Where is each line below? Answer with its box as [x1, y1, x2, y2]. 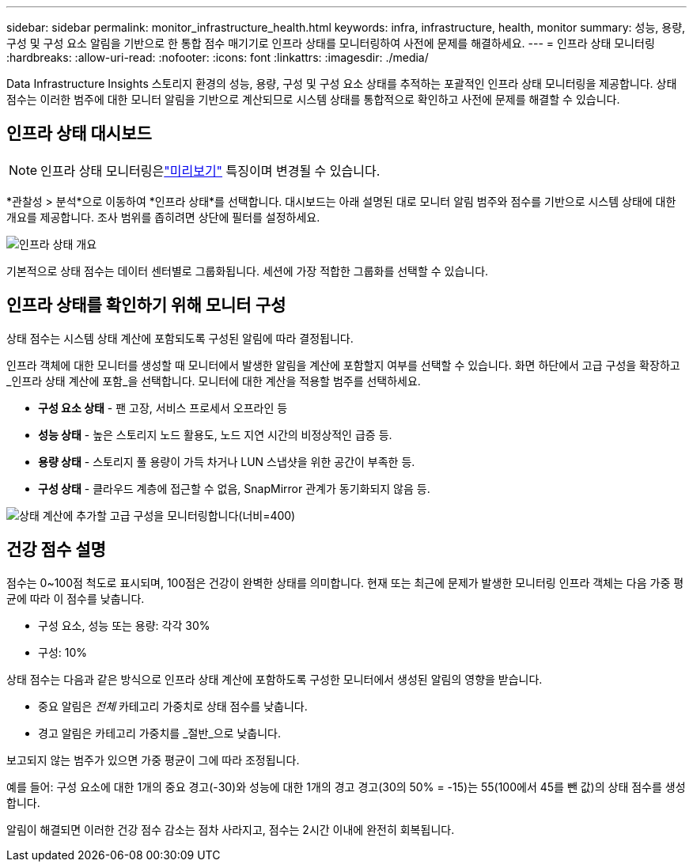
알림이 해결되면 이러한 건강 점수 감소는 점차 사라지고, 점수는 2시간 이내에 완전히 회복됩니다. [6, 822, 455, 836]
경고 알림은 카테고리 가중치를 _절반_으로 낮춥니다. [38, 726, 281, 740]
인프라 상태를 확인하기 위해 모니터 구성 [6, 295, 286, 316]
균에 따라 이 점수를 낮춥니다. [6, 591, 145, 605]
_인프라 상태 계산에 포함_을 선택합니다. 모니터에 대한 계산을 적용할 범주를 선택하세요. [6, 373, 421, 388]
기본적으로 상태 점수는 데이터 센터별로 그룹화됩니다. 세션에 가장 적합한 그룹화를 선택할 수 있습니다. [6, 263, 489, 278]
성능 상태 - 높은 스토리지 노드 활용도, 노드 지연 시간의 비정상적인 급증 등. [38, 427, 392, 442]
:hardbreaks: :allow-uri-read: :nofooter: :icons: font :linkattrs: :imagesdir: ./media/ [6, 51, 429, 64]
